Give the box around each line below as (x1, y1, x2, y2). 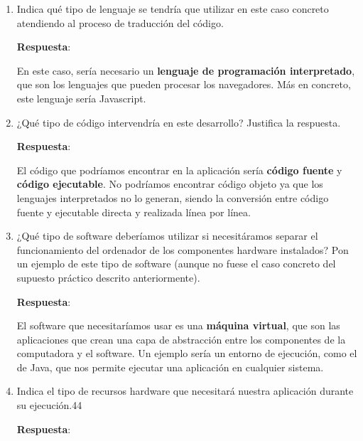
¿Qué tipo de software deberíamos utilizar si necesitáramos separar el (16, 228, 318, 243)
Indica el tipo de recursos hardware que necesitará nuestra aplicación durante (16, 383, 354, 398)
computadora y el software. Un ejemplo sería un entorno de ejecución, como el (16, 346, 357, 361)
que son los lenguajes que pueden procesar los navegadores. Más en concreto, (16, 77, 351, 92)
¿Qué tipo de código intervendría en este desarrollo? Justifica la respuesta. (16, 115, 341, 129)
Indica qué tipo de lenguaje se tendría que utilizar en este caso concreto (16, 1, 329, 16)
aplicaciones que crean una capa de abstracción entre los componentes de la (16, 331, 346, 346)
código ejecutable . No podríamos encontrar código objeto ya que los (16, 176, 323, 191)
